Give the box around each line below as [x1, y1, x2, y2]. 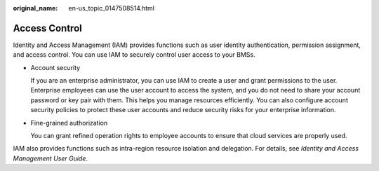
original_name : [13, 4, 58, 12]
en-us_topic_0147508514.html [68, 4, 154, 12]
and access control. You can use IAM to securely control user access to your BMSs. [13, 50, 255, 59]
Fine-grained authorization [30, 118, 108, 127]
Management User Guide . [13, 154, 88, 163]
